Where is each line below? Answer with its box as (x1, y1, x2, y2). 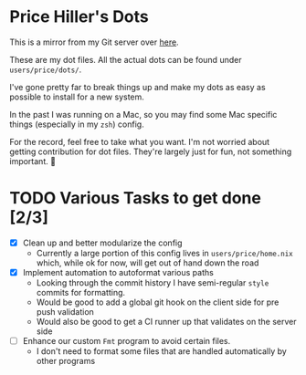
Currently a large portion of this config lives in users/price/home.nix (36, 247, 294, 258)
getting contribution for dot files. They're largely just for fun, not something (9, 146, 292, 157)
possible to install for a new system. (9, 91, 144, 102)
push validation (36, 307, 94, 317)
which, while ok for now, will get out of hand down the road (36, 257, 259, 268)
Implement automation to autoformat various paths (22, 266, 215, 277)
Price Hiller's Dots (9, 6, 149, 27)
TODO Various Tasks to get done (9, 188, 262, 209)
